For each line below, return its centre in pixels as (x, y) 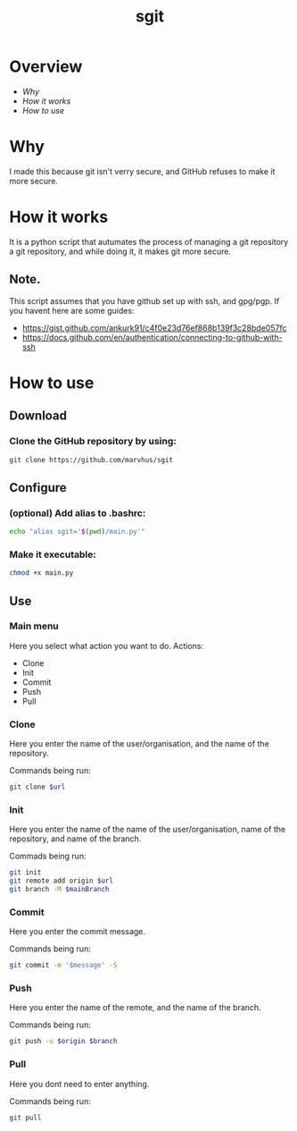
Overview (46, 67)
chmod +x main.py (41, 573)
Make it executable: (53, 554)
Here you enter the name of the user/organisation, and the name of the (139, 744)
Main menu (34, 626)
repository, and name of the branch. (75, 839)
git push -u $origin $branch (63, 1042)
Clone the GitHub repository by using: (93, 442)
